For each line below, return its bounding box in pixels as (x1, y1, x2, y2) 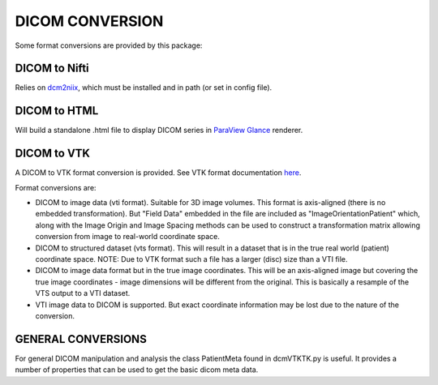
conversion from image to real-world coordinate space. (35, 232, 221, 242)
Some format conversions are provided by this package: (15, 41, 203, 50)
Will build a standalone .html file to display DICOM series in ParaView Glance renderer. (15, 126, 303, 135)
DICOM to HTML (15, 104, 99, 118)
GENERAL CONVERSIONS (15, 332, 148, 346)
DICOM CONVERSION (15, 12, 164, 30)
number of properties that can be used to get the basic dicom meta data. (15, 365, 259, 374)
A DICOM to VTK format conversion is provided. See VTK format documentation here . (15, 168, 302, 178)
